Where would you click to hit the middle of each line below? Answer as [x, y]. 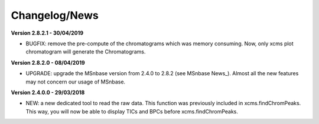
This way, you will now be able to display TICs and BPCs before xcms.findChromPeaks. [132, 111]
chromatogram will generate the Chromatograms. [86, 52]
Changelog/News [55, 15]
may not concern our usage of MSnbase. [76, 82]
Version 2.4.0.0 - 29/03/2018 [48, 92]
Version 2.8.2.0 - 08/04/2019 [48, 62]
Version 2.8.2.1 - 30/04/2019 [47, 33]
